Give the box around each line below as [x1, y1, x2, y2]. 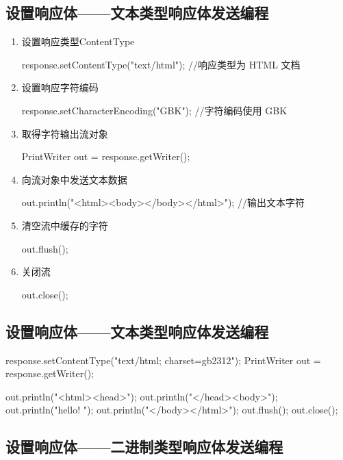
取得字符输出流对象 [21, 126, 108, 140]
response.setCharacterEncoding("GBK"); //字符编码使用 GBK [21, 103, 288, 117]
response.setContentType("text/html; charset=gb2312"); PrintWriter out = [5, 353, 321, 367]
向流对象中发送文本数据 [21, 172, 127, 186]
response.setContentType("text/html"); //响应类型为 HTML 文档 [21, 57, 301, 71]
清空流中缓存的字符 [21, 218, 108, 232]
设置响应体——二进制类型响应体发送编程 [5, 436, 283, 457]
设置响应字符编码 [21, 80, 99, 94]
